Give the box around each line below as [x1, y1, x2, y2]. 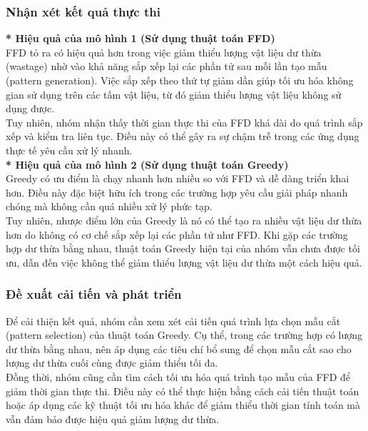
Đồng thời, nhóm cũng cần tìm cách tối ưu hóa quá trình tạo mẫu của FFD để [6, 369, 351, 384]
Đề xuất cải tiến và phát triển [6, 285, 182, 303]
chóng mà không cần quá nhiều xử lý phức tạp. [6, 199, 213, 214]
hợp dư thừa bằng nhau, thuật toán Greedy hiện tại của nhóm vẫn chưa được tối [6, 241, 360, 256]
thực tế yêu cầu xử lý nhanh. [6, 142, 133, 157]
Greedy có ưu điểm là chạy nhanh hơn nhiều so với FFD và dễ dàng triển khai [6, 171, 349, 186]
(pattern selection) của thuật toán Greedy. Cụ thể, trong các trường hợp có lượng [6, 327, 363, 342]
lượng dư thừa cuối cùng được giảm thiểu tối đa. [6, 355, 218, 370]
